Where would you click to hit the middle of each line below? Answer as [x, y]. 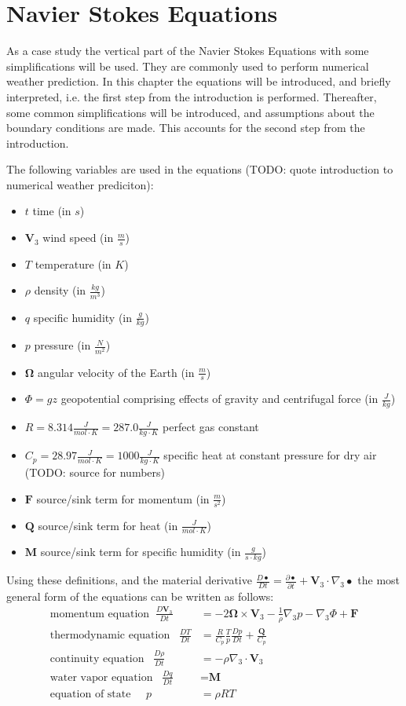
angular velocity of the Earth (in [116, 372]
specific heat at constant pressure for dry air [270, 455]
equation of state [90, 694]
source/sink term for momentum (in [123, 498]
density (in [60, 290]
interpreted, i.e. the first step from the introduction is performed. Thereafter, [192, 96]
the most [379, 580]
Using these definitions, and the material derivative [129, 580]
